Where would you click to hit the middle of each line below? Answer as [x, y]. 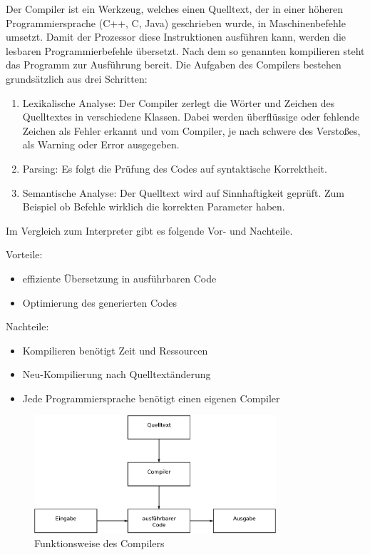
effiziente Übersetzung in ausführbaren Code [119, 278]
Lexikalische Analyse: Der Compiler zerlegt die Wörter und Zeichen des [179, 102]
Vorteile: [24, 254]
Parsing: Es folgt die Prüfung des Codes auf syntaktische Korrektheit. [175, 168]
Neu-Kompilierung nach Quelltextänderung [117, 374]
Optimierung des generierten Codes [99, 302]
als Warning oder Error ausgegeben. [101, 144]
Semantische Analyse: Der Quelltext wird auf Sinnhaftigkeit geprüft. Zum [184, 192]
